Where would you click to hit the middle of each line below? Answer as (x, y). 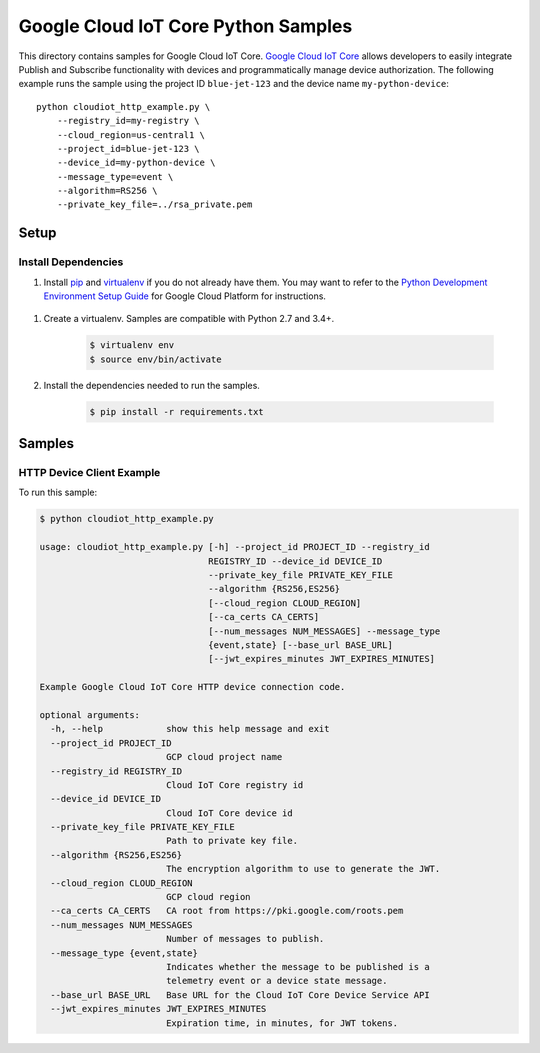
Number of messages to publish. (245, 939)
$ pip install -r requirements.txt (176, 411)
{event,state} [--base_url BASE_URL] (301, 644)
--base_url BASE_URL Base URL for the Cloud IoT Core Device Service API (240, 994)
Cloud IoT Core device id (229, 813)
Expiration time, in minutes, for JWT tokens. (282, 1023)
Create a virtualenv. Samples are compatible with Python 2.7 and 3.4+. (189, 319)
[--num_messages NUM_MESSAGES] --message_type (324, 631)
